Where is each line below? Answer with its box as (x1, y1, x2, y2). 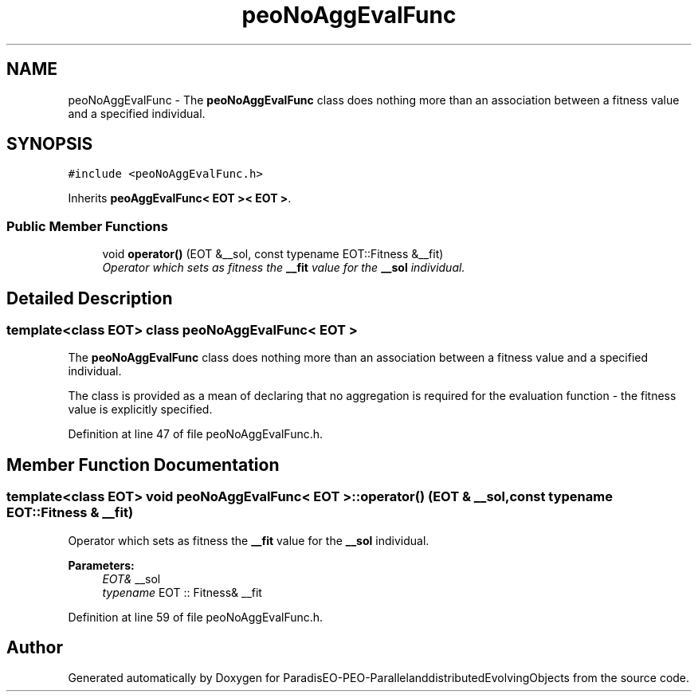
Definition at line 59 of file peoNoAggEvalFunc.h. (68, 610, 324, 624)
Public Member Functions (6, 218, 168, 234)
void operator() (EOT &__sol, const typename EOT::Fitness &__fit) (102, 247, 444, 261)
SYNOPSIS (6, 134, 93, 155)
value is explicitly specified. (68, 402, 213, 417)
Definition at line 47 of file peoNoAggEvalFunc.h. (68, 427, 324, 441)
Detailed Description (6, 288, 173, 308)
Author (6, 637, 63, 658)
